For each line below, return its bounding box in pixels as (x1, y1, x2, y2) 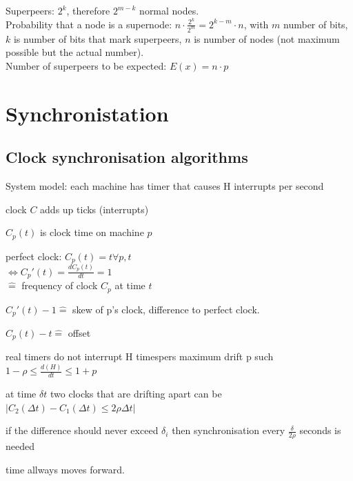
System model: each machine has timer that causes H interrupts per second (6, 178, 324, 193)
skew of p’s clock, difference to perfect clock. (72, 302, 260, 316)
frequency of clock (21, 278, 98, 293)
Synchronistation (6, 99, 169, 127)
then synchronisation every (172, 423, 285, 438)
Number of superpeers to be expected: (6, 58, 167, 72)
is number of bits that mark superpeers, (13, 31, 182, 46)
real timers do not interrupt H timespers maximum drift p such (6, 349, 274, 364)
